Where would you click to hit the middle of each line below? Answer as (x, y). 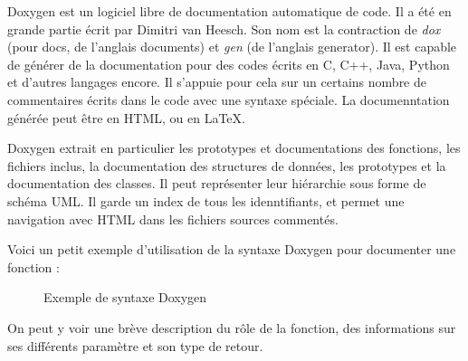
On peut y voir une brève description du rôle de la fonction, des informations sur (232, 327)
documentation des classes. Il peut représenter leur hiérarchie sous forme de (217, 183)
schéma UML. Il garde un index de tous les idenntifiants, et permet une (206, 200)
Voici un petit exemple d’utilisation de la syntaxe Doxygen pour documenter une (232, 249)
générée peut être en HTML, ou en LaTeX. (126, 117)
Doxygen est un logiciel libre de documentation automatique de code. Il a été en (229, 11)
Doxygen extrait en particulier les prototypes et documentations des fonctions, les (234, 148)
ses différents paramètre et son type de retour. (135, 345)
